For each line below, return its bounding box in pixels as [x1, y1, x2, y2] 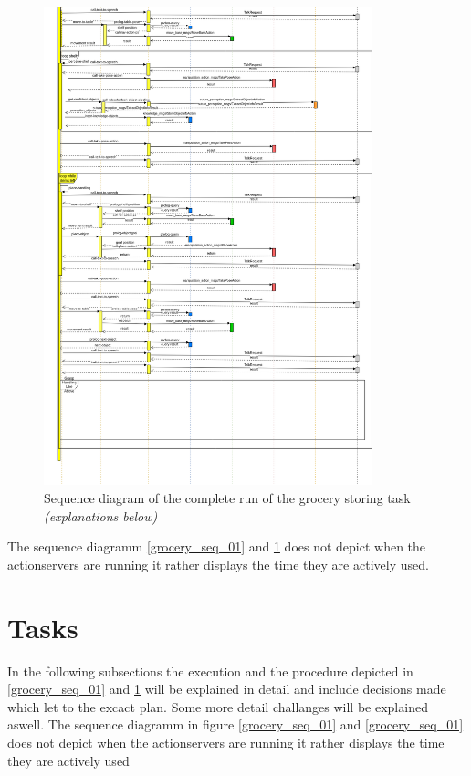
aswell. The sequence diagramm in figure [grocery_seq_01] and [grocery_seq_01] [7, 715, 464, 734]
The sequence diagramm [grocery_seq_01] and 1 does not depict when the [7, 537, 426, 556]
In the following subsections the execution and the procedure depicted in [7, 661, 413, 680]
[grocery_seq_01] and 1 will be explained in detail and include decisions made [7, 679, 446, 698]
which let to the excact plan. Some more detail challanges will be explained [7, 697, 428, 716]
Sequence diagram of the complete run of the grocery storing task [44, 488, 411, 508]
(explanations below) [44, 506, 158, 525]
